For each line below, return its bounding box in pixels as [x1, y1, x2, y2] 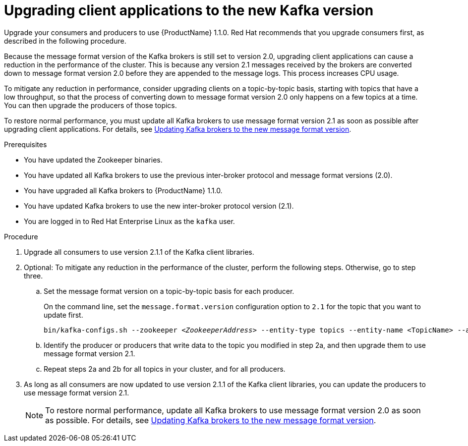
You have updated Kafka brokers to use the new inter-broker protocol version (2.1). [24, 201, 294, 210]
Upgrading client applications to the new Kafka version [4, 2, 374, 19]
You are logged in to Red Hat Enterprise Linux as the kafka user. [24, 217, 235, 225]
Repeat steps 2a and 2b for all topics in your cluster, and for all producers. [44, 364, 286, 373]
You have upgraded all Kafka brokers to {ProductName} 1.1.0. [24, 186, 223, 195]
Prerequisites [4, 140, 47, 149]
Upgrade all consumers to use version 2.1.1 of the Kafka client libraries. [24, 247, 254, 256]
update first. [44, 310, 83, 319]
